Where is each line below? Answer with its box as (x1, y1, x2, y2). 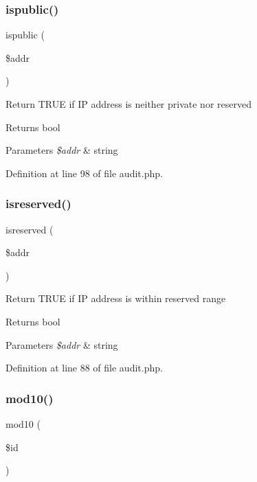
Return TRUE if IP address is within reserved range (5, 291, 226, 306)
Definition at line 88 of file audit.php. (5, 360, 163, 375)
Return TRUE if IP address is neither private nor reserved (5, 97, 252, 111)
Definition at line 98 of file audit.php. (5, 165, 163, 180)
